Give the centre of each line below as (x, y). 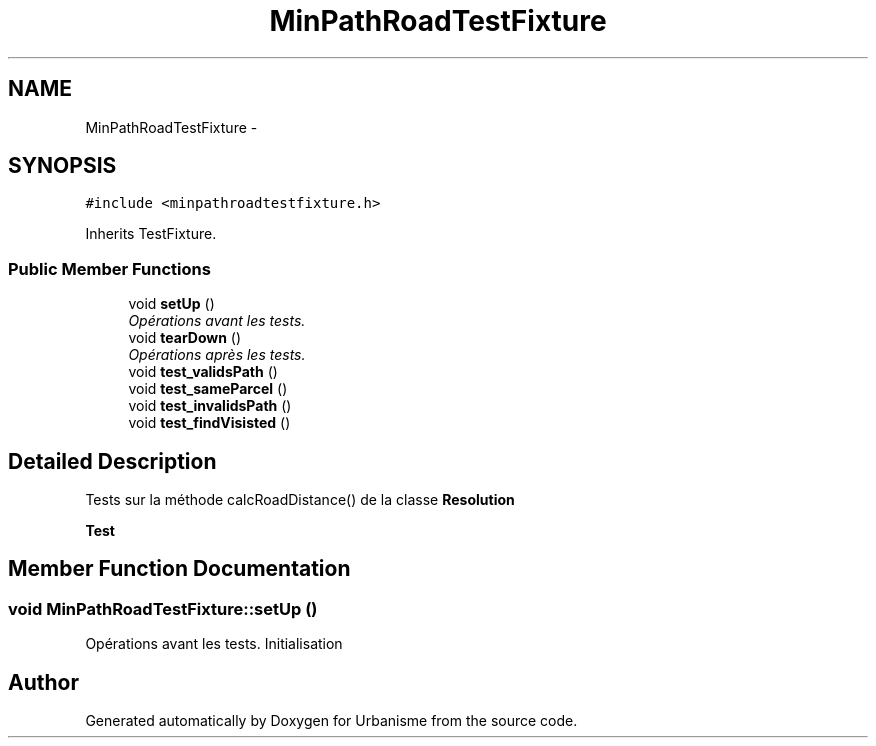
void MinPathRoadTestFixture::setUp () (163, 608)
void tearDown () (185, 338)
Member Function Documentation (179, 569)
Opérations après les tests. (217, 355)
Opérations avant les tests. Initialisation (214, 644)
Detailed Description (112, 461)
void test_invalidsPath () (210, 406)
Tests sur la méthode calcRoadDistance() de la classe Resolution (300, 500)
